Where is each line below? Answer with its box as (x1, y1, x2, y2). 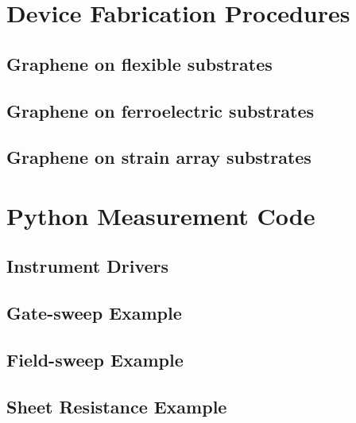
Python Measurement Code (6, 199, 315, 231)
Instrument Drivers (6, 254, 169, 278)
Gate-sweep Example (6, 301, 182, 325)
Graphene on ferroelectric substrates (6, 98, 315, 122)
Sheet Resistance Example (6, 394, 227, 418)
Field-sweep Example (6, 347, 184, 372)
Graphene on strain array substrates (6, 145, 311, 169)
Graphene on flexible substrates (6, 51, 273, 76)
